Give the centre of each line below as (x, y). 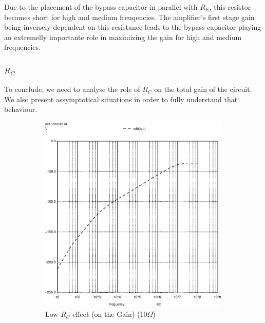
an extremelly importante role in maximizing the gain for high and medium (123, 37)
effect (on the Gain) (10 (110, 314)
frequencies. (22, 47)
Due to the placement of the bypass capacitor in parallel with (101, 7)
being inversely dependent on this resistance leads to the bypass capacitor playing (133, 27)
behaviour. (21, 109)
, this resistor (230, 7)
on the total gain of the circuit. (203, 89)
